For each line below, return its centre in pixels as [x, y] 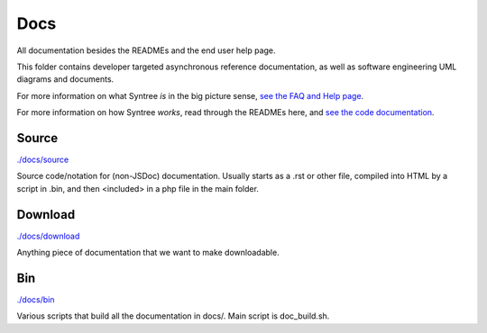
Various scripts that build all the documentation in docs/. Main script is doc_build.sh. [173, 316]
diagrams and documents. [65, 79]
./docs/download [48, 236]
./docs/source [43, 160]
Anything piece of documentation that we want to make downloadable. [148, 253]
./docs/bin [36, 300]
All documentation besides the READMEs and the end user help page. [146, 50]
